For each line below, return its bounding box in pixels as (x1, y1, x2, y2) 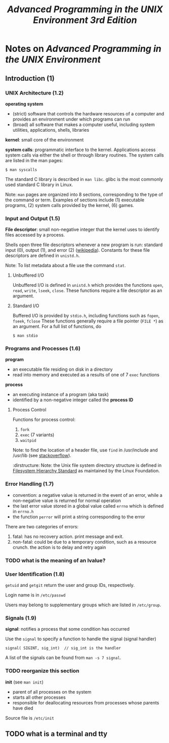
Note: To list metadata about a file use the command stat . (5, 262, 126, 269)
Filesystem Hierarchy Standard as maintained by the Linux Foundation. (12, 468, 160, 474)
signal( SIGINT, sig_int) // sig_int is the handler (5, 646, 121, 651)
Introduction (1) (5, 74, 55, 82)
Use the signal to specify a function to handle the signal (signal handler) (5, 636, 157, 642)
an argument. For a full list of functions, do (12, 323, 102, 330)
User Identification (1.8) (5, 571, 65, 578)
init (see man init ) (5, 679, 44, 685)
